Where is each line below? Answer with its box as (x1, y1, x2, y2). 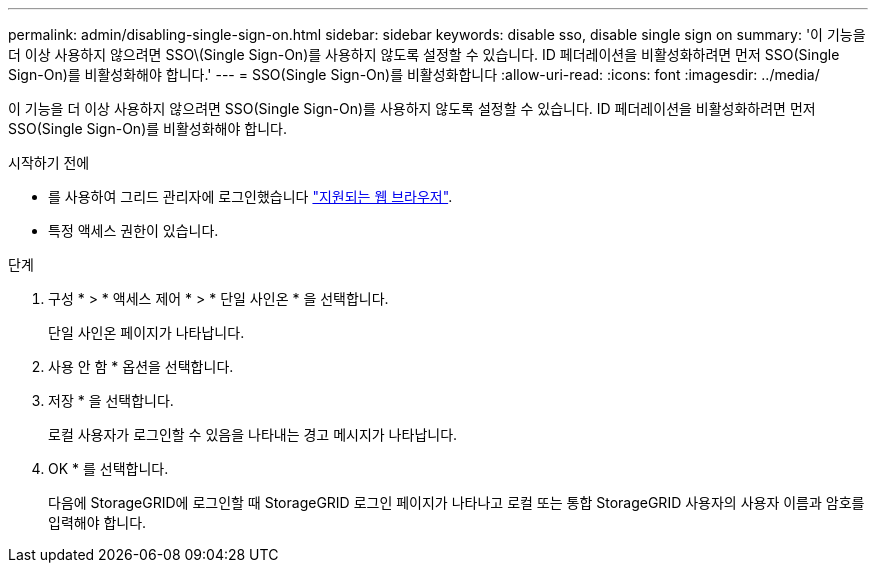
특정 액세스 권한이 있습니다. (48, 222, 219, 239)
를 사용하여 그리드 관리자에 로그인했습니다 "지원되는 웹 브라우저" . (48, 188, 453, 205)
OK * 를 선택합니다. (48, 460, 169, 477)
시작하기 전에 (8, 154, 90, 171)
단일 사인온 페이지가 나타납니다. (48, 324, 245, 341)
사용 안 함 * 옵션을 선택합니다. (48, 358, 234, 375)
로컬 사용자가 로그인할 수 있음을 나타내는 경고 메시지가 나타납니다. (48, 426, 458, 443)
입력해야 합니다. (48, 514, 147, 531)
